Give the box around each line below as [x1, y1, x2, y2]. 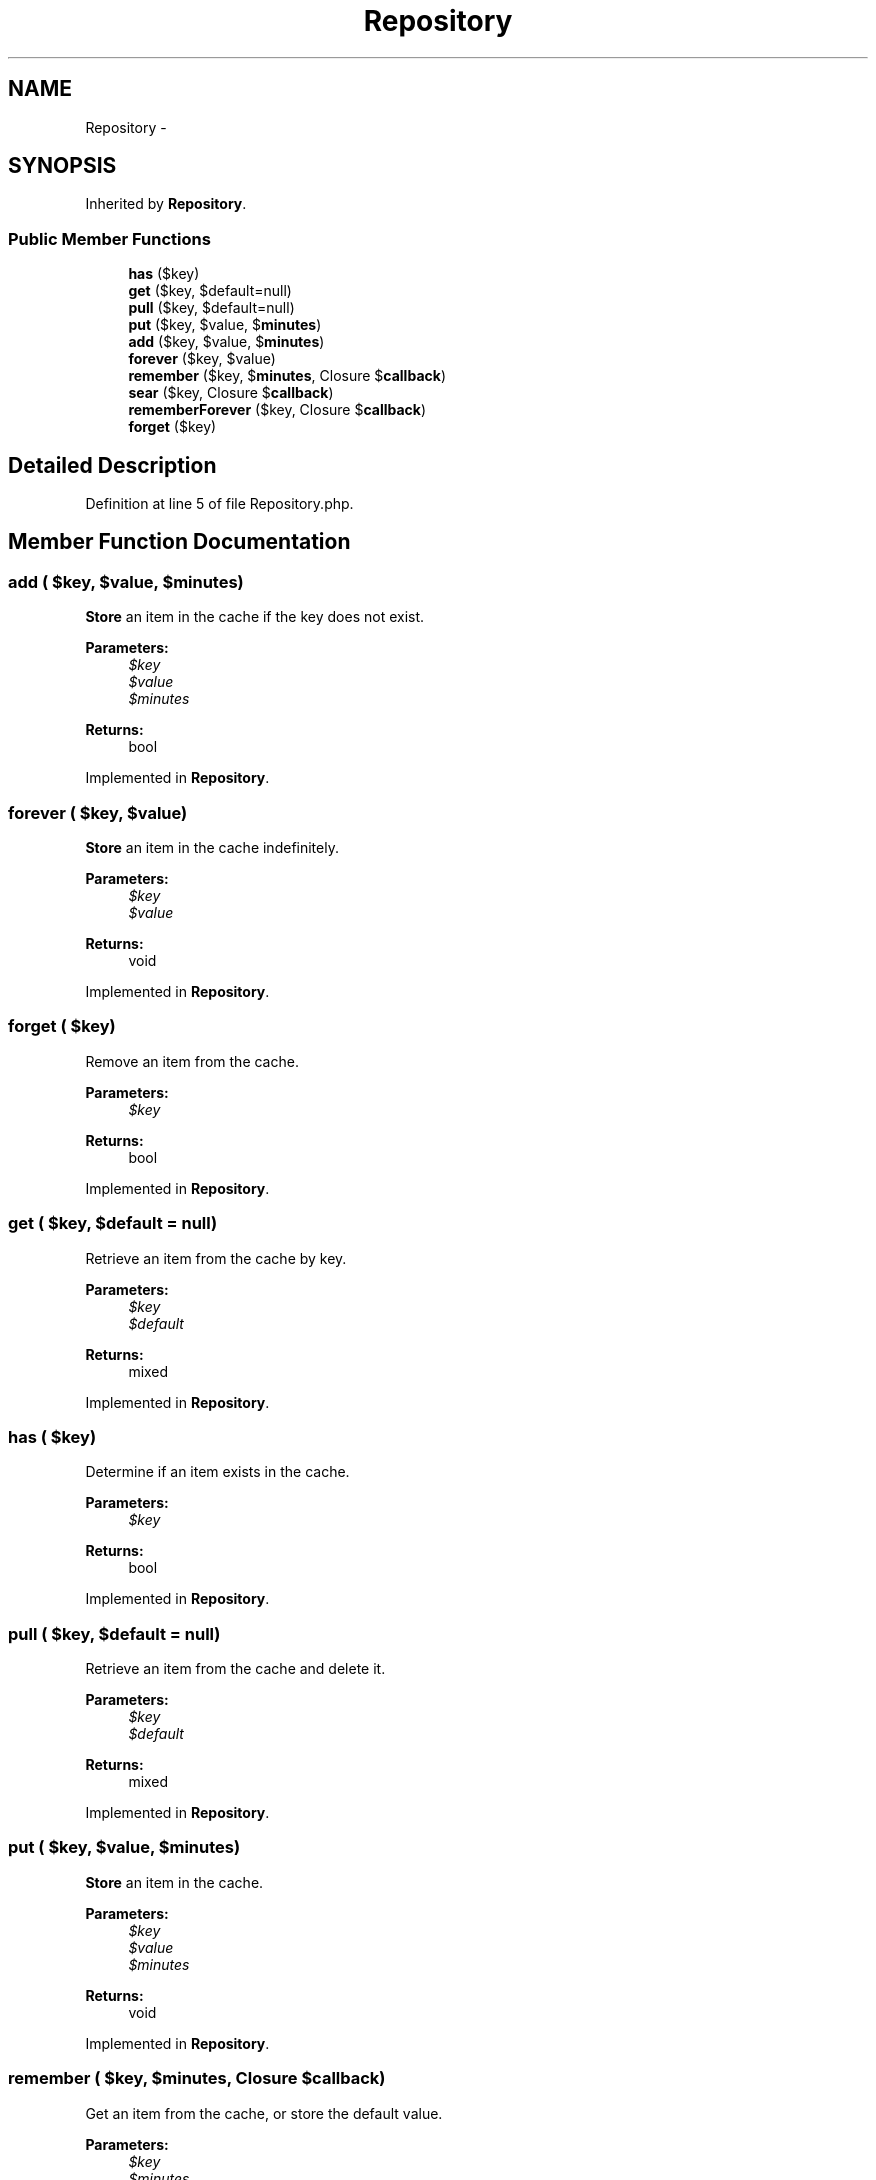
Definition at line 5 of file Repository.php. [85, 495, 354, 513]
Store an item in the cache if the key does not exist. [85, 608, 425, 626]
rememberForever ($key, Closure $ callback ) [128, 401, 427, 419]
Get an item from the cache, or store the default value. [85, 2104, 443, 2122]
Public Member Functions [8, 228, 211, 249]
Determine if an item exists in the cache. [85, 1463, 350, 1481]
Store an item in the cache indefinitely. [85, 839, 339, 856]
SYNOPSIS [8, 153, 117, 179]
